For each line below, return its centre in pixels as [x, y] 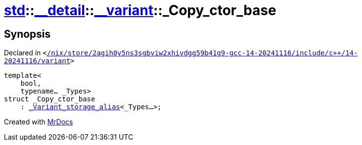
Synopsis [27, 34]
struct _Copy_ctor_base [50, 99]
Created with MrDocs [39, 122]
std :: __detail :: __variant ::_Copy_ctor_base [140, 10]
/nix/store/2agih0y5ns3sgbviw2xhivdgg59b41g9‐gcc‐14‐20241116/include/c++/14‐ [202, 53]
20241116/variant [37, 61]
